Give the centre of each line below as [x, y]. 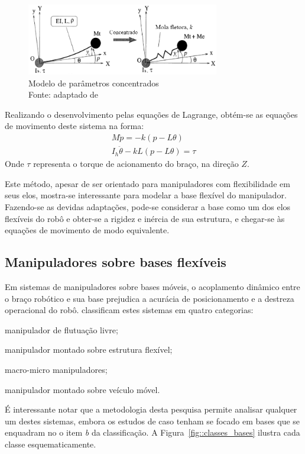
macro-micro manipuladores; [56, 369]
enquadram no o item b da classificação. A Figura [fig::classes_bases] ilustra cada [152, 432]
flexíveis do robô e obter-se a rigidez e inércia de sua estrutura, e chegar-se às [145, 218]
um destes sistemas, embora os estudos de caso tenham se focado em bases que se [152, 421]
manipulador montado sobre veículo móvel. [82, 389]
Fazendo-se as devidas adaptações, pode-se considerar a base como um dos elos [148, 206]
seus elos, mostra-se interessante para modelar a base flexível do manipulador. [146, 195]
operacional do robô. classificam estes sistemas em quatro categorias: [129, 310]
